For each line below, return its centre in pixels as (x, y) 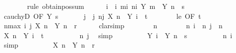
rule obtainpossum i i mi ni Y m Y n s (106, 6)
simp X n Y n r (49, 45)
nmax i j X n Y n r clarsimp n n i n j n (113, 26)
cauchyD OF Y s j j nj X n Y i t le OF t (102, 16)
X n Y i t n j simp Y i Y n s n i (118, 35)
